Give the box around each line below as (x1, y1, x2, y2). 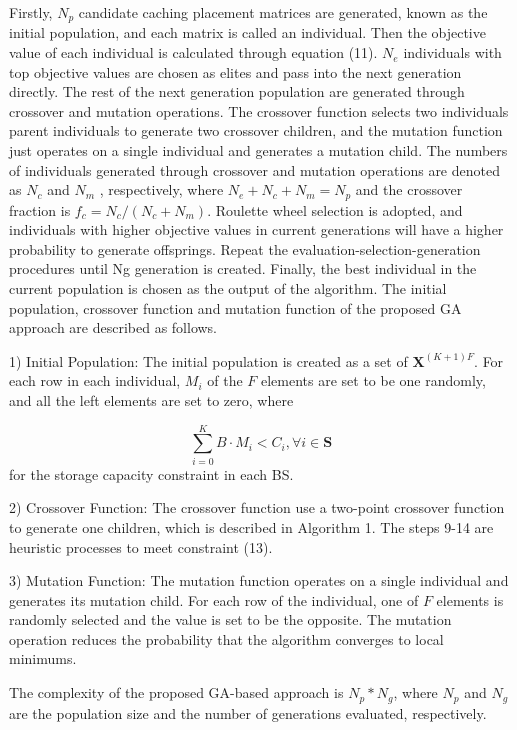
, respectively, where (99, 179, 224, 200)
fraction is (9, 199, 71, 220)
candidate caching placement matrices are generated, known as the (78, 2, 488, 22)
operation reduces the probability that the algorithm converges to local (9, 628, 444, 649)
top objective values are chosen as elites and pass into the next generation (9, 61, 462, 82)
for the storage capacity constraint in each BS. (9, 463, 294, 484)
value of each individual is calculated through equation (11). (9, 42, 378, 63)
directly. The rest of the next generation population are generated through (9, 81, 465, 102)
